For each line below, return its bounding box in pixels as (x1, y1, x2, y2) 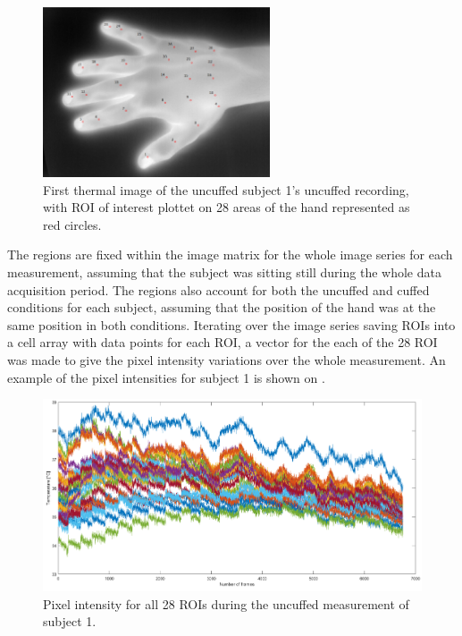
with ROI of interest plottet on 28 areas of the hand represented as (43, 198, 410, 216)
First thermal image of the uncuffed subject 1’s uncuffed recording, (43, 180, 409, 199)
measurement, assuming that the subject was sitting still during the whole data (7, 263, 441, 282)
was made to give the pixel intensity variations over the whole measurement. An (7, 350, 446, 369)
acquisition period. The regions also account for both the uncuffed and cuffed (7, 280, 430, 299)
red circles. (43, 215, 102, 233)
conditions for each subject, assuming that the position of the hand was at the (7, 298, 436, 317)
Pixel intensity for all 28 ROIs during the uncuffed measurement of (43, 594, 409, 613)
